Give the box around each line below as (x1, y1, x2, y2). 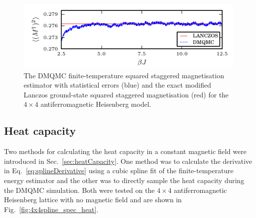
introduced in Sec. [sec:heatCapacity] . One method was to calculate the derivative (4, 156, 253, 166)
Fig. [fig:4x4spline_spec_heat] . (4, 204, 99, 214)
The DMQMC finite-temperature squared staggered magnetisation (24, 70, 224, 80)
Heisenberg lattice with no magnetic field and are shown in (4, 194, 182, 205)
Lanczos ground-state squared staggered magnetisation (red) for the (24, 89, 229, 99)
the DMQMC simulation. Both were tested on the (4, 185, 155, 195)
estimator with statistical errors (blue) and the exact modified (24, 80, 212, 90)
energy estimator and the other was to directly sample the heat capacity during (4, 175, 244, 186)
